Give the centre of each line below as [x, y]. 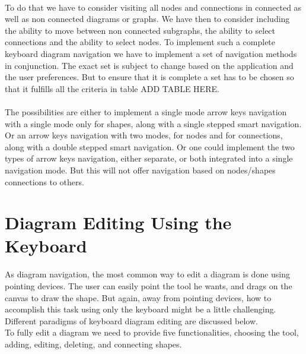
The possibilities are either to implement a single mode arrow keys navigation [146, 111]
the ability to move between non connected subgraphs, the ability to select [140, 30]
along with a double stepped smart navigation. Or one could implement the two [150, 146]
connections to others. [44, 181]
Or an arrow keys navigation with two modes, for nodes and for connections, [144, 135]
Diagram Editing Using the [118, 222]
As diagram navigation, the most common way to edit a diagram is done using [148, 274]
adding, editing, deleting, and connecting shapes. [93, 344]
